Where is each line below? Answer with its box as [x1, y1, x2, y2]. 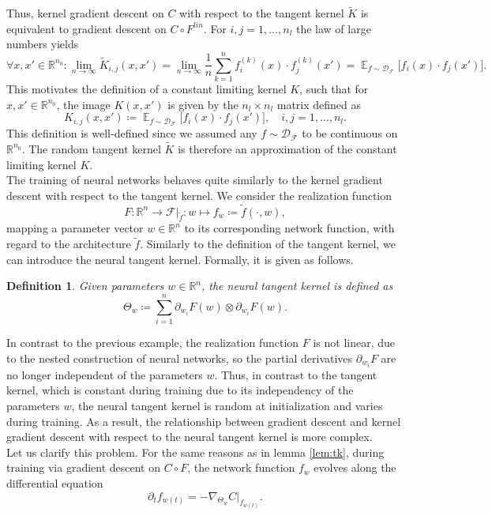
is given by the [167, 96, 238, 112]
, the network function [187, 459, 295, 476]
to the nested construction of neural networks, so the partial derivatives [6, 349, 353, 366]
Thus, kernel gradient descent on [6, 5, 164, 21]
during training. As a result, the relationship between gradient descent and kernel [6, 412, 401, 429]
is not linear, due [313, 334, 396, 351]
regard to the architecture [6, 235, 131, 252]
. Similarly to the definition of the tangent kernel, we [140, 235, 396, 252]
